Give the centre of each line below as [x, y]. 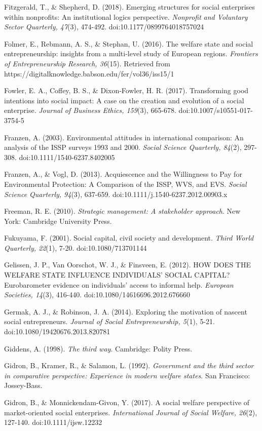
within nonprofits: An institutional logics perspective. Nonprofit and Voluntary [126, 16]
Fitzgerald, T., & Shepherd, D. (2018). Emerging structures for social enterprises [129, 7]
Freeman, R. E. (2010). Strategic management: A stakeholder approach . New [122, 211]
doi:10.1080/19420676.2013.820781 [57, 331]
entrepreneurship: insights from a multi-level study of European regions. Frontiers [131, 53]
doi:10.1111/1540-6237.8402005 [67, 157]
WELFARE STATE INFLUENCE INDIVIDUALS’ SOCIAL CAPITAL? [117, 275]
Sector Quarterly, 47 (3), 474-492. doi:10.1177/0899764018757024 [104, 27]
